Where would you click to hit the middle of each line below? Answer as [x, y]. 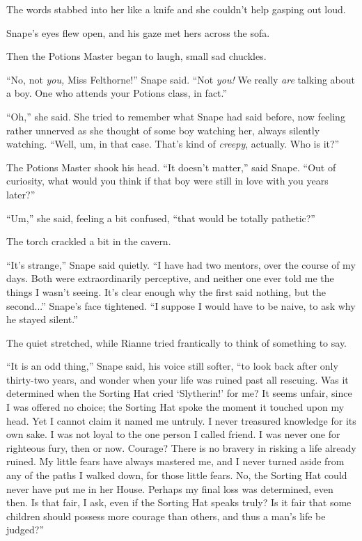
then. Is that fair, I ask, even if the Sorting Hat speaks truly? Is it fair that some [179, 502]
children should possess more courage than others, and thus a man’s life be [166, 516]
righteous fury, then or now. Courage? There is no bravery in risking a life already [181, 447]
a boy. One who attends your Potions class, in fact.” [117, 93]
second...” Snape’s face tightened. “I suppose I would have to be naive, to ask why [181, 305]
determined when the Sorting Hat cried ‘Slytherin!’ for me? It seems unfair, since [179, 393]
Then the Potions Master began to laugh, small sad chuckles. [136, 56]
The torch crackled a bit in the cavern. [89, 241]
